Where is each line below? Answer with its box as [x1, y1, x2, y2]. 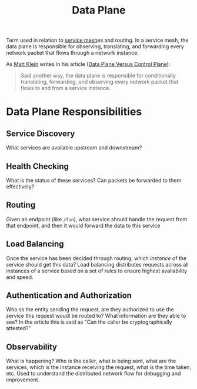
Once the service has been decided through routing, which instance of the [6, 254, 187, 262]
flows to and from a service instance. [20, 85, 111, 92]
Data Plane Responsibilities [6, 105, 142, 118]
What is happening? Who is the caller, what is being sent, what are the [6, 357, 176, 365]
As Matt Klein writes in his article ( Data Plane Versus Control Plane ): [6, 61, 171, 68]
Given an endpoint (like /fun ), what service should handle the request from [6, 215, 188, 222]
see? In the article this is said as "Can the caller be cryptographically [6, 318, 172, 325]
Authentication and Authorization [6, 291, 132, 301]
